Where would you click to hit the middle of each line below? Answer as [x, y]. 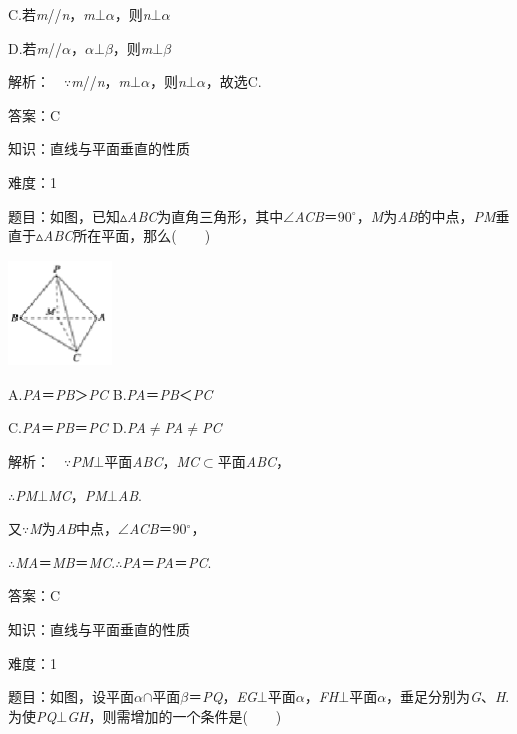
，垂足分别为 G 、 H [446, 696]
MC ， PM [77, 494]
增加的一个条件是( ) [206, 715]
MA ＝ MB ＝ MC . [65, 561]
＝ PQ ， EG [222, 696]
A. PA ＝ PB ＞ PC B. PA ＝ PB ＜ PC [110, 393]
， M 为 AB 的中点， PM [426, 215]
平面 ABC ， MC [152, 461]
